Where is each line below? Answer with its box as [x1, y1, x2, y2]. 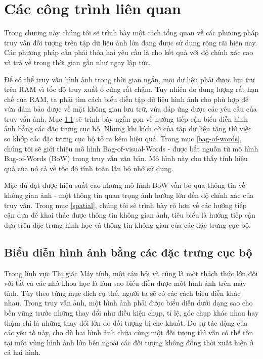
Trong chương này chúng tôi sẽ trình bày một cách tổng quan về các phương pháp [4, 27, 259, 38]
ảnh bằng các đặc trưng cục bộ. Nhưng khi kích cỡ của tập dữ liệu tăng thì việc [4, 123, 252, 134]
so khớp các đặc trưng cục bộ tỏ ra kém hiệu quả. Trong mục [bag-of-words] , [4, 133, 242, 144]
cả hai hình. [4, 347, 41, 357]
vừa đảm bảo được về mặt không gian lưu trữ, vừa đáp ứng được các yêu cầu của [4, 104, 257, 114]
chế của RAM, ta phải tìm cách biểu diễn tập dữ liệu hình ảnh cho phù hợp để [4, 93, 249, 104]
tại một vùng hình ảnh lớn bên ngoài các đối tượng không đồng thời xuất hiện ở [4, 337, 253, 347]
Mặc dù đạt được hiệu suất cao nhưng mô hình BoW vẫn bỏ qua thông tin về [4, 180, 245, 190]
